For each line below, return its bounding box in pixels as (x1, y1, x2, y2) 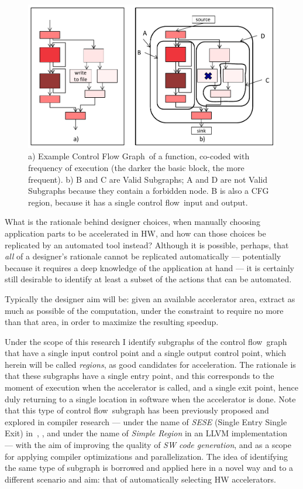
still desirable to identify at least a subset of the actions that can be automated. (5, 273, 292, 285)
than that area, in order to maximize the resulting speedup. (5, 316, 219, 328)
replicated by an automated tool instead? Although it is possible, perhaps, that (5, 238, 289, 251)
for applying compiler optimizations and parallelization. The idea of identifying (5, 450, 288, 462)
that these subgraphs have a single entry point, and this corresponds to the (5, 370, 274, 382)
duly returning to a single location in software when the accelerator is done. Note (5, 392, 296, 405)
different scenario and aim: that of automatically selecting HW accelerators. (5, 473, 276, 485)
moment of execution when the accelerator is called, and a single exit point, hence (5, 381, 298, 394)
